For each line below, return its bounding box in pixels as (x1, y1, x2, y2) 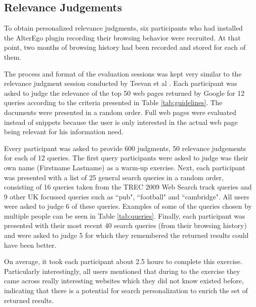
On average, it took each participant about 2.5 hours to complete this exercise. (4, 256, 243, 267)
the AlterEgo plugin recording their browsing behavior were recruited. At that (4, 32, 241, 42)
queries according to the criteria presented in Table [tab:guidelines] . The (4, 97, 222, 108)
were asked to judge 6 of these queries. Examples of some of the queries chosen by (4, 201, 252, 211)
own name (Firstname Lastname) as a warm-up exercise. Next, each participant (4, 162, 246, 172)
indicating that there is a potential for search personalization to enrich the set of (4, 285, 248, 296)
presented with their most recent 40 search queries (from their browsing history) (4, 220, 247, 230)
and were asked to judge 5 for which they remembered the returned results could (4, 230, 249, 240)
